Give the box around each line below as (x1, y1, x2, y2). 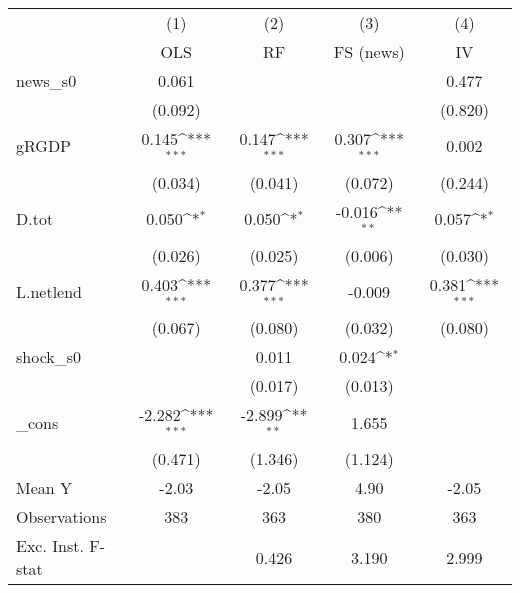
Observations (16, 505, 107, 529)
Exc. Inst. (16, 534, 84, 558)
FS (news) (333, 40, 405, 63)
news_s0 (16, 69, 77, 92)
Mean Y (16, 476, 73, 500)
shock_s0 (16, 345, 82, 369)
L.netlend (16, 279, 83, 303)
